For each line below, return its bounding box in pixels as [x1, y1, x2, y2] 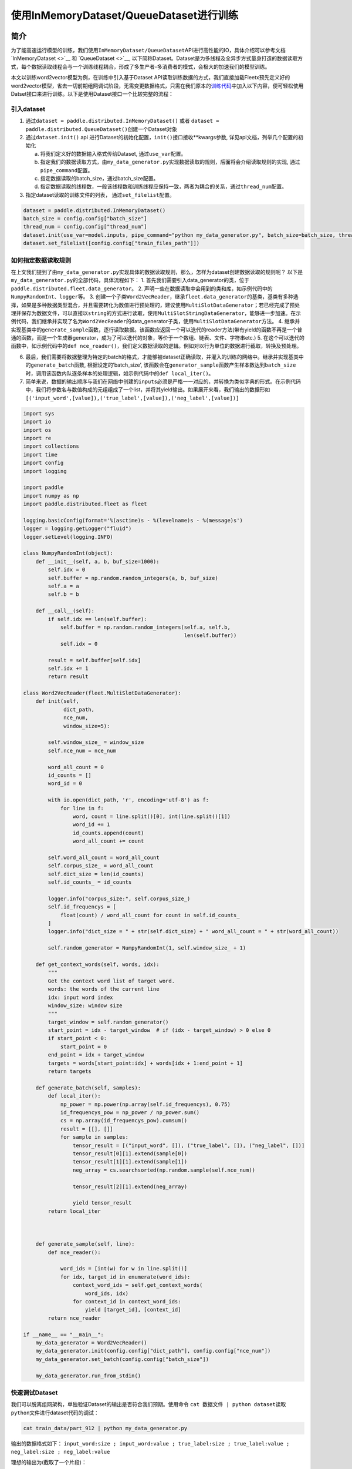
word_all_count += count [72, 838, 144, 844]
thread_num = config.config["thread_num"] [23, 223, 147, 230]
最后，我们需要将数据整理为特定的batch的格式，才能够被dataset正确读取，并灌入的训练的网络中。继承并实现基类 [25, 353, 299, 360]
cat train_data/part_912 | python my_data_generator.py [23, 1425, 188, 1431]
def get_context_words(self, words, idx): [35, 961, 160, 968]
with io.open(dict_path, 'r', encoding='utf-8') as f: [48, 797, 209, 803]
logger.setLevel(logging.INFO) [23, 534, 114, 540]
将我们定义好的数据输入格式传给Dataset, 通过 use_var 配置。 [40, 150, 187, 157]
